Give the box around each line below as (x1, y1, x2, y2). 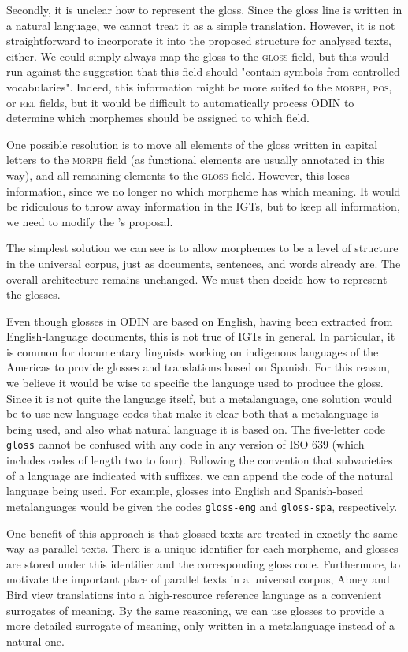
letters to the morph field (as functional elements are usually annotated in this (6, 151, 384, 168)
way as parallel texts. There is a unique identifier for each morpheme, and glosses (6, 540, 399, 557)
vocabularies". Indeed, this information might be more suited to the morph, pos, (6, 78, 392, 95)
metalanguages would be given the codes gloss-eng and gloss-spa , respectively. (6, 497, 398, 514)
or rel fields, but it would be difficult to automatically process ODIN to (6, 94, 354, 110)
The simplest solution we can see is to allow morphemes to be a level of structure (6, 240, 399, 256)
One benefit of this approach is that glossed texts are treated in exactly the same (6, 524, 398, 541)
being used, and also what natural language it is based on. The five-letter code (6, 420, 386, 437)
